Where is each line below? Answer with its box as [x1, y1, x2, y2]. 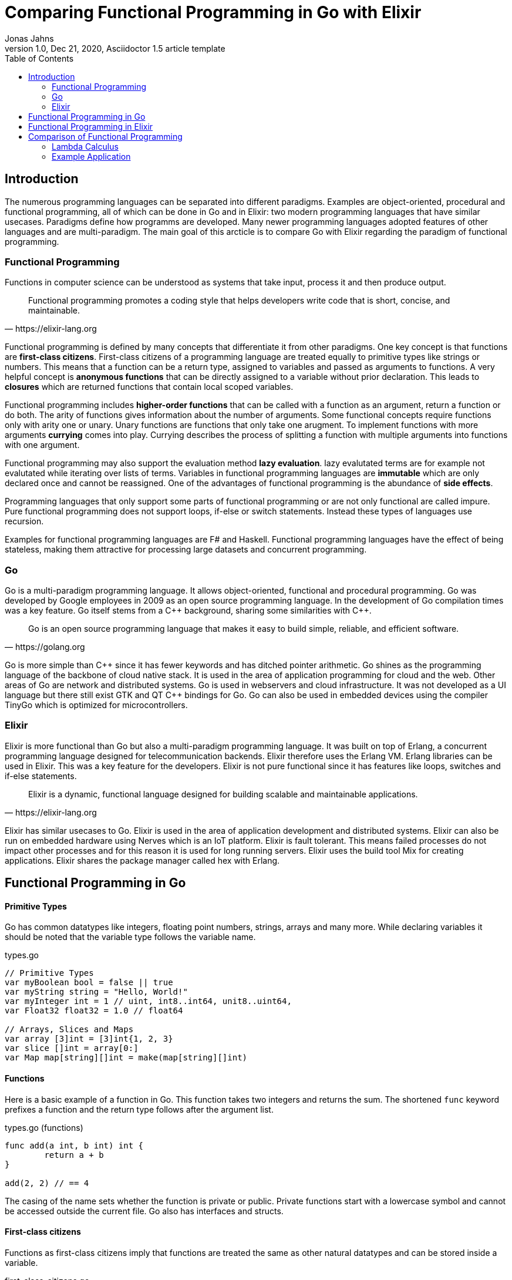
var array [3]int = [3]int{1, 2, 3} [5, 1034, 173, 1044]
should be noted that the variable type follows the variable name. [5, 932, 256, 942]
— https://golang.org [5, 642, 85, 652]
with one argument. [5, 440, 80, 450]
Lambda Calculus [52, 141, 119, 151]
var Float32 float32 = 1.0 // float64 [5, 1006, 183, 1016]
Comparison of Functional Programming [28, 131, 183, 142]
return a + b [44, 1150, 104, 1160]
